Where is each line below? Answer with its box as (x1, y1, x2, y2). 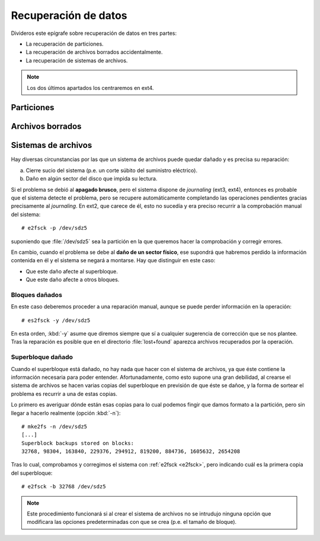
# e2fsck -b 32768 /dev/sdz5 (21, 483, 106, 490)
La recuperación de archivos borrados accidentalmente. (25, 49, 163, 56)
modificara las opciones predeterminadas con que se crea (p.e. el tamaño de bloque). (27, 519, 237, 526)
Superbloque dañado (11, 353, 73, 361)
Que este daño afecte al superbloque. (25, 268, 119, 275)
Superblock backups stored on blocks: (21, 440, 135, 446)
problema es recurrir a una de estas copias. (11, 390, 118, 397)
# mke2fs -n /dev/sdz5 (21, 423, 88, 430)
